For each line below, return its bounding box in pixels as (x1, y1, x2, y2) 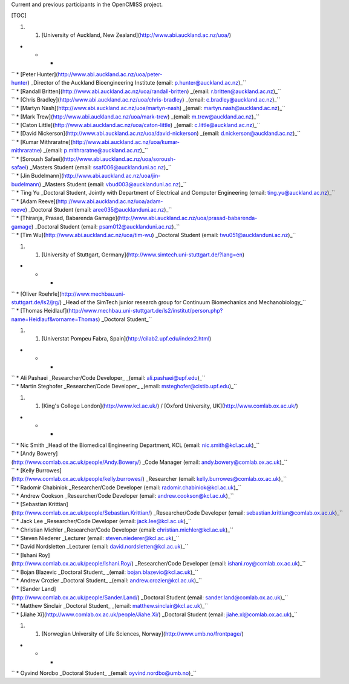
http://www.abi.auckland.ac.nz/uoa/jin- (63, 172, 161, 180)
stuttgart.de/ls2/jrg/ (11, 298, 60, 305)
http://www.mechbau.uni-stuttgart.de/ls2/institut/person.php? (68, 307, 223, 314)
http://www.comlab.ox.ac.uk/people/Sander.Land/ (13, 593, 139, 601)
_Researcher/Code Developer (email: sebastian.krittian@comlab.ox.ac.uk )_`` (153, 509, 343, 516)
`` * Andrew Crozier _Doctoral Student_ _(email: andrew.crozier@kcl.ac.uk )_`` (11, 577, 203, 584)
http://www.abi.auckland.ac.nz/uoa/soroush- (64, 155, 176, 163)
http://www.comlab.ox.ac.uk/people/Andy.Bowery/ (13, 458, 139, 466)
